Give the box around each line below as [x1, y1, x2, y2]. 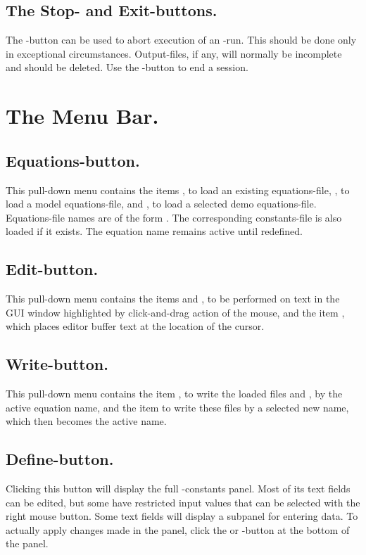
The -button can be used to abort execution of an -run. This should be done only [6, 32, 357, 47]
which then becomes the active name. [6, 414, 167, 428]
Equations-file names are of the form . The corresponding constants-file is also [6, 210, 342, 224]
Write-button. [6, 353, 108, 375]
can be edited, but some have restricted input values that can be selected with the [6, 495, 360, 509]
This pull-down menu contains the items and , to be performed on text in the [6, 291, 340, 306]
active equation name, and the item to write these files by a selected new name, [6, 400, 349, 414]
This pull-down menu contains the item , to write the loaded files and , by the [6, 386, 343, 401]
